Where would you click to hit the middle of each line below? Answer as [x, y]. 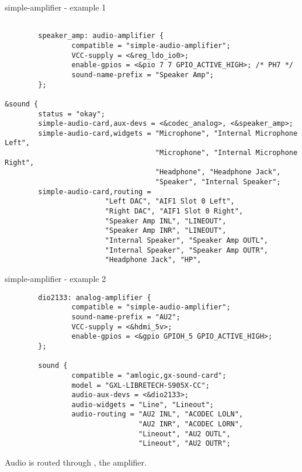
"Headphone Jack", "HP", [153, 260]
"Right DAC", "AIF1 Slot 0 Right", [174, 211]
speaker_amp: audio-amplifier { [101, 36]
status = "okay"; [72, 114]
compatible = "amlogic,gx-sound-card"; [149, 375]
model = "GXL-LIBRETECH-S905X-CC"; [140, 385]
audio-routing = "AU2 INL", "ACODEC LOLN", [157, 414]
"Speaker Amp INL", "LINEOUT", [166, 221]
